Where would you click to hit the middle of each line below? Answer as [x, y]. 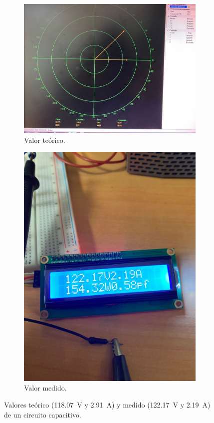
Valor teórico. [45, 140]
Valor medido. [45, 388]
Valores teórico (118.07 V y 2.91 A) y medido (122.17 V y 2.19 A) [107, 405]
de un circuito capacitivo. [43, 414]
